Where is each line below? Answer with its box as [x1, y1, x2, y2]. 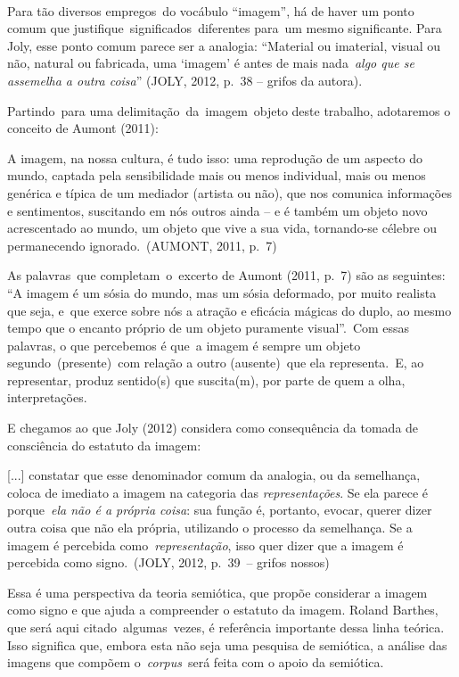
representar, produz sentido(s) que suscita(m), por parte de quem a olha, [7, 370, 406, 389]
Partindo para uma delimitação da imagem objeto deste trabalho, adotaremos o [7, 101, 451, 120]
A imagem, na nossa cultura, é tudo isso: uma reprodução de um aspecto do [7, 148, 422, 167]
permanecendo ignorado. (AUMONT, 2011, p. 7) [7, 235, 277, 254]
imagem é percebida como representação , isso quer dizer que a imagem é [7, 535, 404, 554]
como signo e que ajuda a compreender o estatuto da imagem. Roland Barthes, [7, 600, 439, 619]
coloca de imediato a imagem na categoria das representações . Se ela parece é [7, 483, 429, 501]
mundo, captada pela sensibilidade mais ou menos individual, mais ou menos [7, 166, 426, 185]
